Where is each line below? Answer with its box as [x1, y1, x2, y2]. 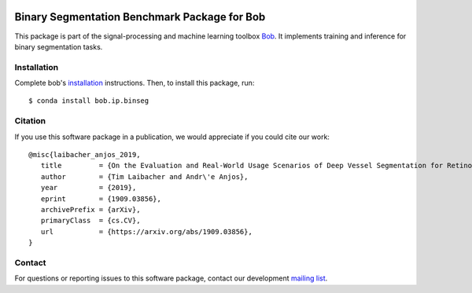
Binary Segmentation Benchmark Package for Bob [14, 10, 266, 24]
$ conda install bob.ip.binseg [28, 97, 149, 105]
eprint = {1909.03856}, [40, 194, 161, 203]
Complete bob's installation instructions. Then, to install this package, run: [14, 79, 255, 88]
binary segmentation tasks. [14, 42, 103, 51]
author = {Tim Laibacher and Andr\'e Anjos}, [40, 172, 249, 181]
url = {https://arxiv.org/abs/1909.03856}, [40, 227, 253, 236]
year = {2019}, [40, 183, 137, 192]
